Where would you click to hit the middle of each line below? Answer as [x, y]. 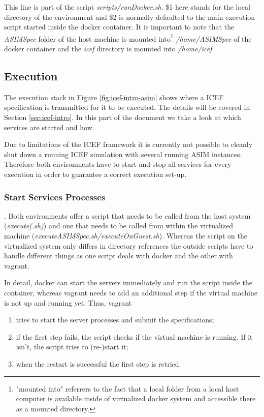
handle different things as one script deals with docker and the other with [119, 256]
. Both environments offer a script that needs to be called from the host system [127, 215]
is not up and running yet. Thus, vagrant [68, 302]
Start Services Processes [55, 197]
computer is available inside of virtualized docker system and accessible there [136, 398]
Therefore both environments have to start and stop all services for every [118, 164]
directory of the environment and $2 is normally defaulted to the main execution [130, 17]
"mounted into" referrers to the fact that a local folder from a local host [127, 388]
